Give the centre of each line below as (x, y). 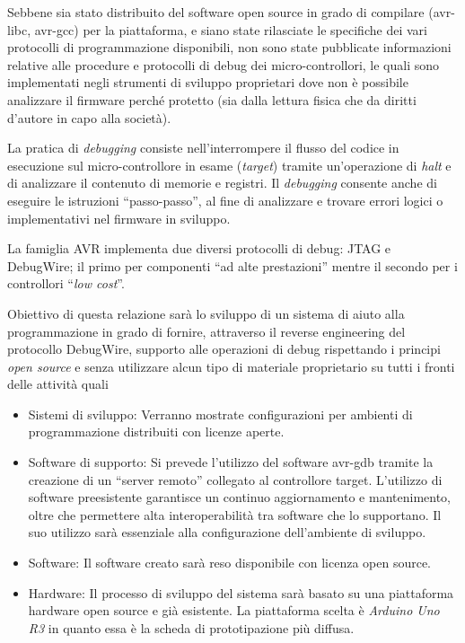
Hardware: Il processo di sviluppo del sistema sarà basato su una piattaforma (241, 592)
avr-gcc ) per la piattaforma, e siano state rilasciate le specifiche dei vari (231, 29)
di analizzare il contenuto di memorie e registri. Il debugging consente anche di (222, 183)
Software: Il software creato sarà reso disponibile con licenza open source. (229, 563)
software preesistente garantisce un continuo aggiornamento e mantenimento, (239, 497)
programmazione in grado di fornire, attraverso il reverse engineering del (206, 331)
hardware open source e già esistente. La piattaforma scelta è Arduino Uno (234, 610)
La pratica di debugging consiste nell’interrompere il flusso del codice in (203, 148)
